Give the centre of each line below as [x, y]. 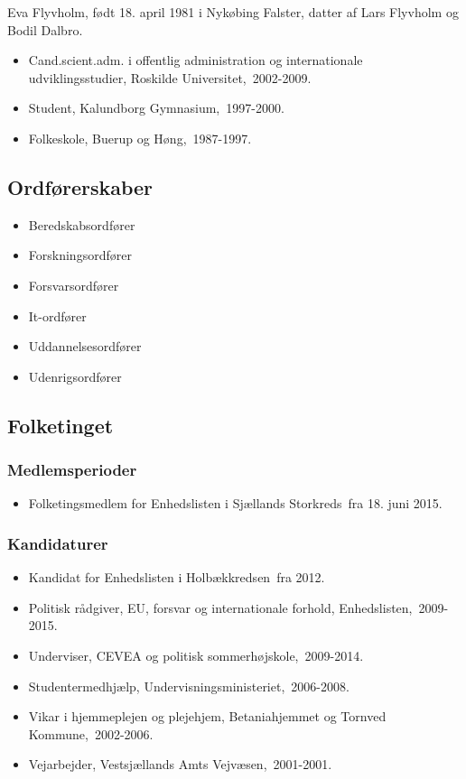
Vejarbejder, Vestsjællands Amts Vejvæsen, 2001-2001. [180, 764]
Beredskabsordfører [82, 224]
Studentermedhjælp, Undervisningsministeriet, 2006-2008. [189, 686]
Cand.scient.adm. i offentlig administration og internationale [196, 60]
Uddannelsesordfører [85, 346]
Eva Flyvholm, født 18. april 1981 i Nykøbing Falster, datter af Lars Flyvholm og [233, 12]
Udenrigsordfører [75, 376]
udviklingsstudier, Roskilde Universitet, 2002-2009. [170, 77]
